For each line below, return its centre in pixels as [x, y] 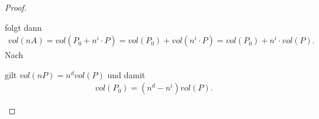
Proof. [16, 7]
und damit [126, 74]
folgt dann [23, 27]
